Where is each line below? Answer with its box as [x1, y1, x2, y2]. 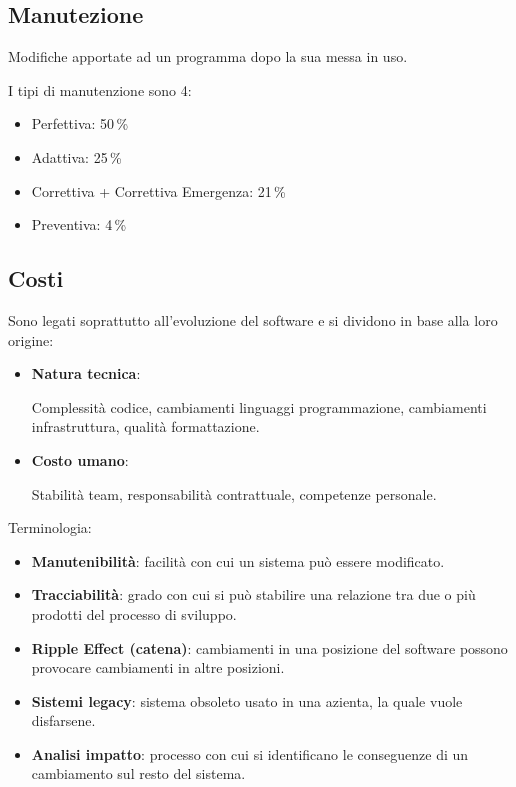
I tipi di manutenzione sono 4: [8, 79, 192, 100]
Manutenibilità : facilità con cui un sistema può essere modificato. [31, 550, 445, 571]
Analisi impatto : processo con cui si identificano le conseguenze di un [31, 743, 469, 764]
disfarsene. [31, 710, 96, 731]
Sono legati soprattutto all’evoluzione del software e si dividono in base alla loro [8, 309, 498, 330]
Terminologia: [8, 517, 92, 538]
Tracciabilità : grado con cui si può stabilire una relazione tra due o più [31, 584, 476, 605]
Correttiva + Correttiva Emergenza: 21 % [31, 180, 286, 201]
